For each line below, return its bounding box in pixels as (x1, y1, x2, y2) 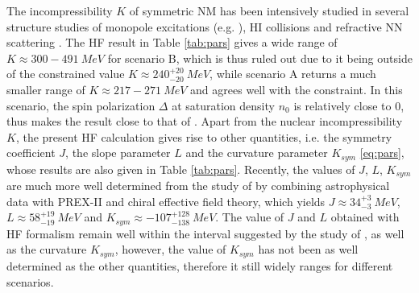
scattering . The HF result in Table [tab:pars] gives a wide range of (6, 34, 338, 51)
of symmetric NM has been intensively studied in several (129, 2, 409, 19)
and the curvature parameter (185, 144, 328, 161)
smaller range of (6, 80, 85, 97)
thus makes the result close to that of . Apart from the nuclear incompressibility (6, 113, 403, 130)
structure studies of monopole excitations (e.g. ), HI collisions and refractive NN (6, 18, 403, 35)
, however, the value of (114, 241, 226, 258)
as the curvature (6, 241, 87, 258)
